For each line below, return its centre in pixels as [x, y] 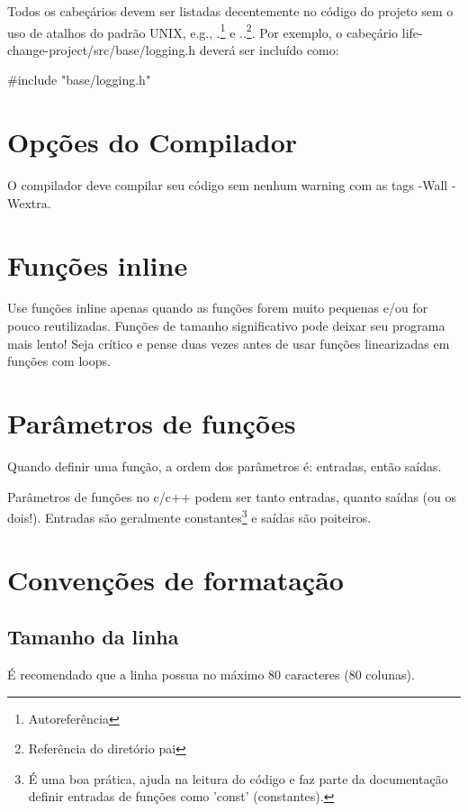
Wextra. [29, 202]
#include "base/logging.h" [79, 80]
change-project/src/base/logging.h [102, 49]
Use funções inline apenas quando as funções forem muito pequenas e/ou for [218, 308]
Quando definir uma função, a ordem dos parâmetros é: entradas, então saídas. [225, 465]
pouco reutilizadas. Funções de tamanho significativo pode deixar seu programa [226, 326]
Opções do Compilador [153, 142]
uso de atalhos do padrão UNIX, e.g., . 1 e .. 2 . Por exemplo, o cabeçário [203, 31]
